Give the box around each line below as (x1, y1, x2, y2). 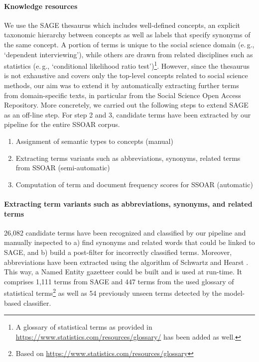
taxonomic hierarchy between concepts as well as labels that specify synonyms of (4, 29, 251, 40)
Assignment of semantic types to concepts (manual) (15, 135, 173, 146)
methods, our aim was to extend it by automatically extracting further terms (4, 80, 239, 91)
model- (224, 287, 245, 298)
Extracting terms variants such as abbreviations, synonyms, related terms (15, 152, 241, 163)
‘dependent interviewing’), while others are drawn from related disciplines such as (4, 49, 253, 59)
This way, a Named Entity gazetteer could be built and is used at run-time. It (4, 266, 243, 277)
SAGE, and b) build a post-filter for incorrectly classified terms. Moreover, (4, 246, 232, 257)
